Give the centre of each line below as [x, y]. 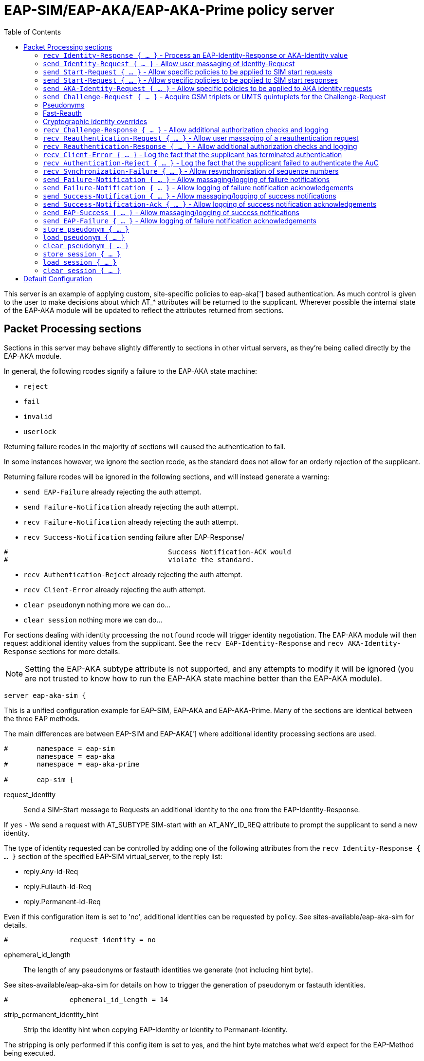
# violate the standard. [129, 559]
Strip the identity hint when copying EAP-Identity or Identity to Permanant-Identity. [156, 1029]
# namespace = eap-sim [59, 748]
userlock [40, 431]
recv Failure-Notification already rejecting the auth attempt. [131, 522]
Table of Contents [33, 32]
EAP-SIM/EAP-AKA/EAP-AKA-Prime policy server [169, 10]
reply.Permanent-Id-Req [62, 901]
